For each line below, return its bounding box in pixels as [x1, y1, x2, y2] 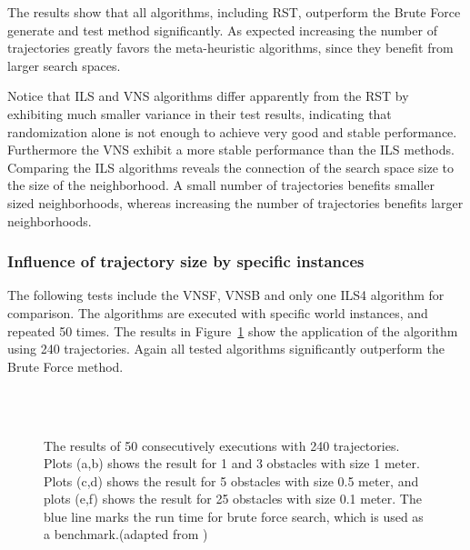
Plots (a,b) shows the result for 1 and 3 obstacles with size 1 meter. [44, 454, 420, 473]
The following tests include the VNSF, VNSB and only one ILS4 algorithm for [7, 285, 445, 305]
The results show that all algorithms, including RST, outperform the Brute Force [7, 3, 461, 21]
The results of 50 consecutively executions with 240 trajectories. [44, 435, 400, 455]
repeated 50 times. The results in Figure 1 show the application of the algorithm [7, 321, 458, 340]
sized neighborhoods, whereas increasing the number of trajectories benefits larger [7, 193, 464, 212]
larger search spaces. [7, 55, 121, 75]
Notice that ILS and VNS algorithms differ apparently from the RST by [7, 86, 409, 105]
